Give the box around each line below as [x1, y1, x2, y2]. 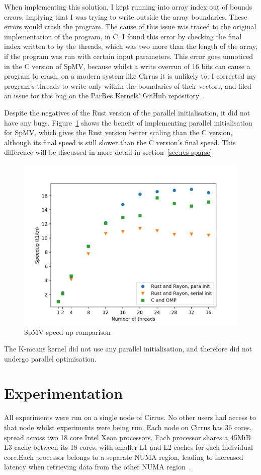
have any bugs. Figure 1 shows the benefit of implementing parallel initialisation [4, 117, 252, 128]
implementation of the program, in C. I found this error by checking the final [4, 31, 242, 41]
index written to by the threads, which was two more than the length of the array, [4, 41, 257, 51]
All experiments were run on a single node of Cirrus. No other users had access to [4, 412, 256, 423]
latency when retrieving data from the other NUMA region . [4, 461, 191, 472]
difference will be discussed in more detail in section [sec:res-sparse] [4, 147, 212, 157]
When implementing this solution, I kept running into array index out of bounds [4, 2, 252, 12]
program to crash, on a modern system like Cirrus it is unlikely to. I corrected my [4, 71, 256, 81]
